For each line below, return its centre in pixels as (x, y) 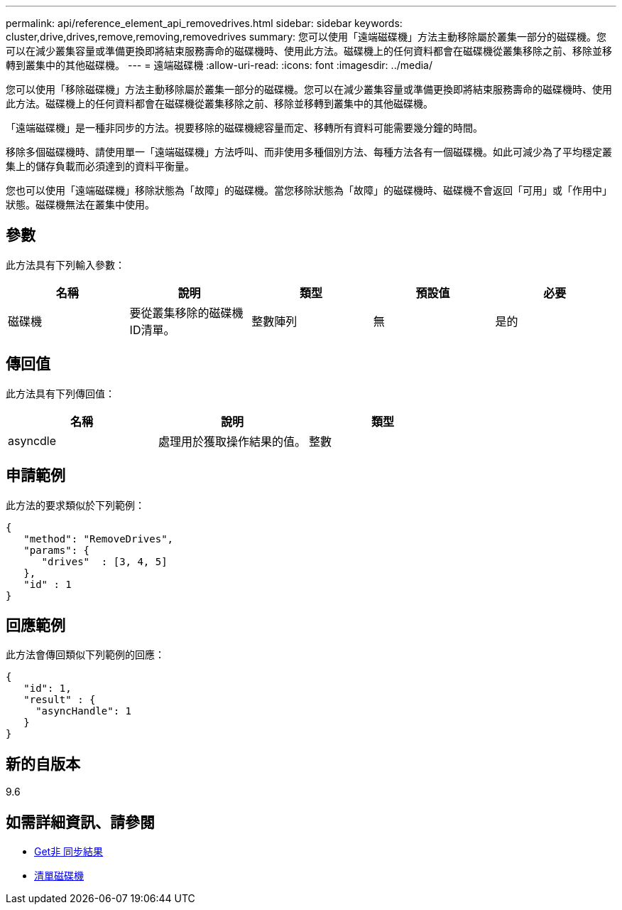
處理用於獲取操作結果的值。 (233, 441)
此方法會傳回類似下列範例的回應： (85, 655)
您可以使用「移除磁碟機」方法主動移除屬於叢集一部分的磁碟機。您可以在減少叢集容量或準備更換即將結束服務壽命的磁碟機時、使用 (309, 89)
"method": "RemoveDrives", (99, 539)
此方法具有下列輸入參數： (65, 264)
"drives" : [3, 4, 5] (104, 561)
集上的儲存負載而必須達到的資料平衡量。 (100, 166)
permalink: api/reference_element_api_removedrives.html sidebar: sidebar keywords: (204, 23)
